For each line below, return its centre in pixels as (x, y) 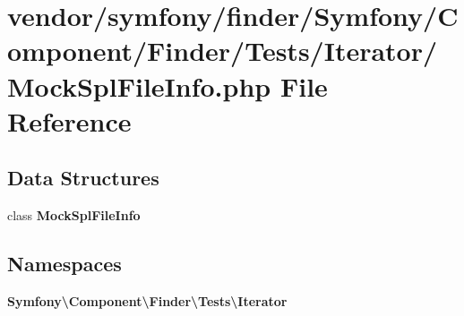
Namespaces (64, 264)
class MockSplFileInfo (74, 215)
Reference (69, 120)
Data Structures (83, 178)
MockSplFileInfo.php (139, 85)
